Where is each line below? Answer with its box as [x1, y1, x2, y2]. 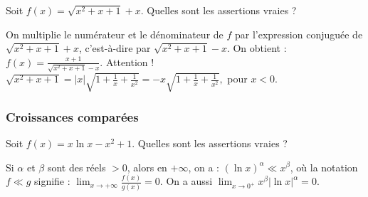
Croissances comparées [6, 107, 139, 125]
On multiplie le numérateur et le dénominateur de [6, 26, 224, 41]
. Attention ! [100, 54, 154, 69]
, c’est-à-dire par [78, 41, 151, 55]
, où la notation [290, 159, 358, 174]
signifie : [33, 174, 70, 188]
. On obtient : [226, 41, 287, 55]
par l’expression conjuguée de [234, 26, 363, 41]
